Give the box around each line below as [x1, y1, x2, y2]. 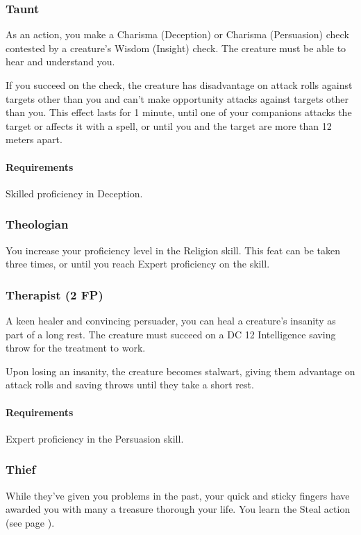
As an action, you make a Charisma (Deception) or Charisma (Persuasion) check [6, 27, 349, 42]
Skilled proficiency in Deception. [6, 186, 143, 200]
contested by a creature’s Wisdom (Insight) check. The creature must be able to [6, 40, 346, 55]
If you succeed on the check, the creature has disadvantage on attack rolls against [6, 78, 353, 92]
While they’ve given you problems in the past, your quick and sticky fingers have [6, 488, 350, 502]
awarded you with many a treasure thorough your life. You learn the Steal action [6, 502, 351, 516]
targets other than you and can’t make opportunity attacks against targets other [6, 91, 349, 106]
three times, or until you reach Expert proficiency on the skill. [6, 256, 270, 271]
